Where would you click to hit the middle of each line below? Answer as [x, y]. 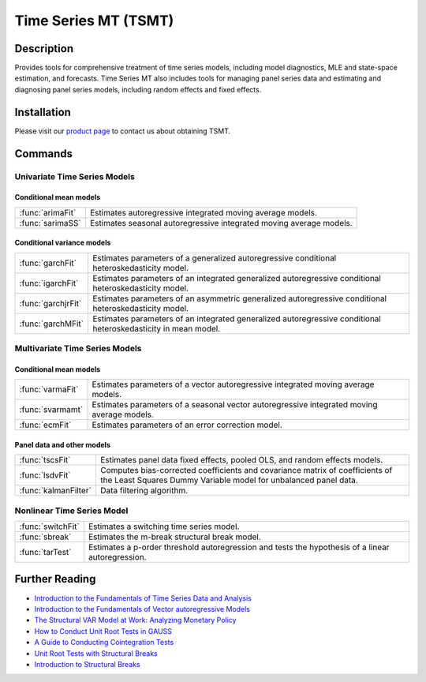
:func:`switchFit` [49, 526]
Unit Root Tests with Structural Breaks [96, 653]
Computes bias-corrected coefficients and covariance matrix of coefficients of [246, 470]
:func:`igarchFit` [49, 283]
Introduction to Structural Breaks [88, 664]
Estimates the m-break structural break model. [175, 537]
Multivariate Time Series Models [78, 349]
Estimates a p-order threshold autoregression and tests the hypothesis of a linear [239, 547]
